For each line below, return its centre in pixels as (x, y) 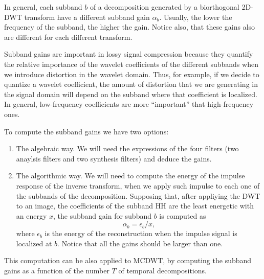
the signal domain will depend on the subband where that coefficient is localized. (131, 94)
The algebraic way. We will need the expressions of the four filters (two (127, 148)
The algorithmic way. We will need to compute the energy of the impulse (130, 176)
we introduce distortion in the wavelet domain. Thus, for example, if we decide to (132, 74)
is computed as (183, 215)
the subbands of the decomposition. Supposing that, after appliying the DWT (138, 195)
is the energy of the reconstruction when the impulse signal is (141, 233)
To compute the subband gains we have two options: (86, 131)
